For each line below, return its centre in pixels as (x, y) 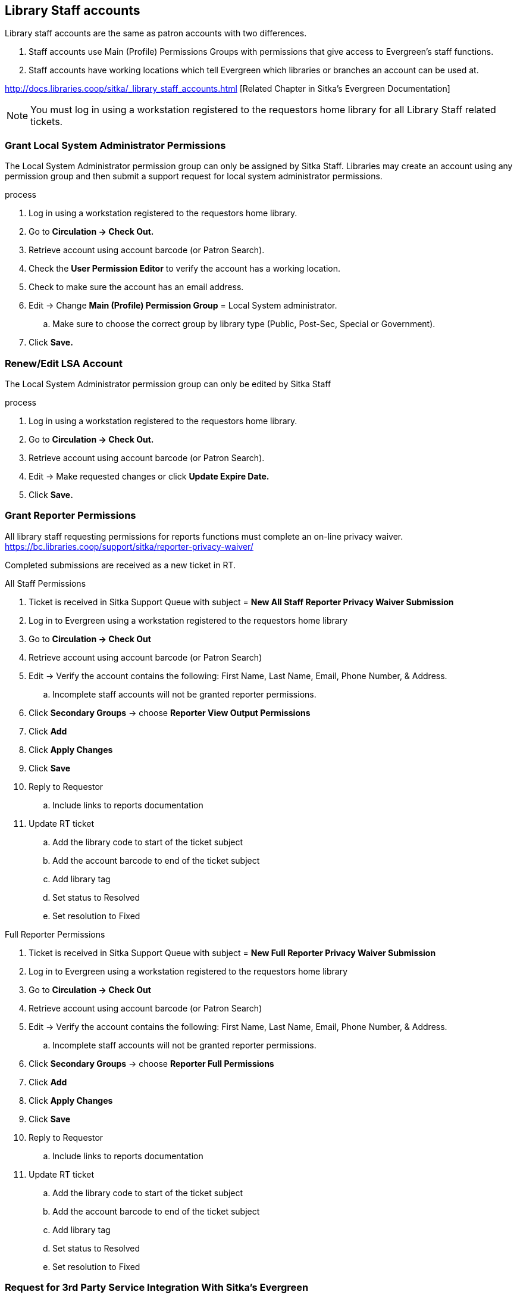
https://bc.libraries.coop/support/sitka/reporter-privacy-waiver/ (129, 546)
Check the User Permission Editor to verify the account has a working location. (185, 269)
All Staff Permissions (46, 583)
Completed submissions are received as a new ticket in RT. (120, 565)
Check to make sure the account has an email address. (136, 287)
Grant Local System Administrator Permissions (115, 145)
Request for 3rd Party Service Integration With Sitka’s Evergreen (157, 1288)
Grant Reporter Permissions (70, 516)
